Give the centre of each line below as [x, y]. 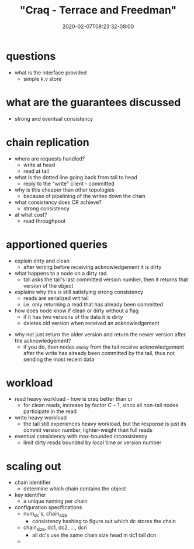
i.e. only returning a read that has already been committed [93, 304]
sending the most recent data [59, 359]
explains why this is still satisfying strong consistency [79, 292]
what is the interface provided [51, 72]
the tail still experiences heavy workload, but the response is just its [105, 424]
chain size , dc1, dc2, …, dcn [55, 528]
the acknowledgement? [43, 340]
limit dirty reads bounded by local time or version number [92, 442]
